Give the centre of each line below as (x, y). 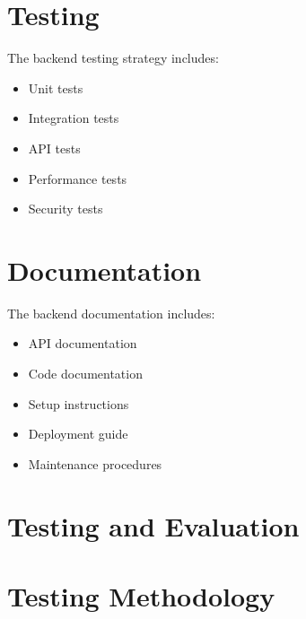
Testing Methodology (141, 595)
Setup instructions (79, 403)
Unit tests (56, 87)
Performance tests (78, 178)
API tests (54, 148)
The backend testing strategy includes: (113, 58)
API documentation (83, 343)
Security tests (66, 209)
